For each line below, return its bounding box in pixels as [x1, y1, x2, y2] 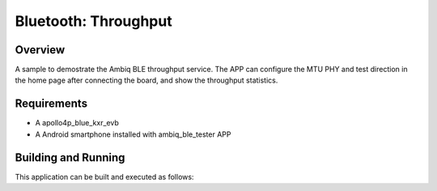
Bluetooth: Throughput [15, 12, 173, 30]
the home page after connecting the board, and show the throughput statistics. [15, 75, 278, 85]
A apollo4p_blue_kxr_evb [35, 118, 119, 128]
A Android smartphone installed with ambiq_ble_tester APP [35, 129, 231, 139]
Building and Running [15, 151, 125, 164]
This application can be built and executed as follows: [15, 172, 194, 181]
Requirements [15, 97, 88, 111]
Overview [15, 43, 66, 57]
